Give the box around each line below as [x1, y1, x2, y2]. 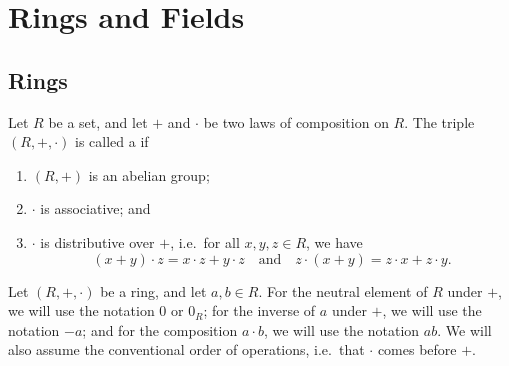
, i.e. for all [170, 231, 240, 252]
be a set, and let [48, 111, 148, 132]
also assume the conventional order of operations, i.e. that [8, 339, 365, 360]
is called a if [75, 131, 149, 152]
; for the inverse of [203, 300, 316, 321]
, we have [306, 231, 363, 252]
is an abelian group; [88, 164, 210, 185]
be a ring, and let [100, 280, 207, 301]
